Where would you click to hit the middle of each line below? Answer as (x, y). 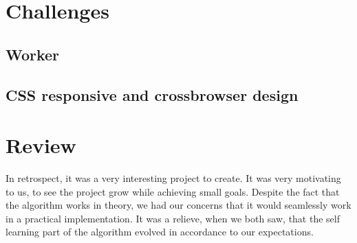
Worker (33, 54)
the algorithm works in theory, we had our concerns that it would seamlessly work (178, 205)
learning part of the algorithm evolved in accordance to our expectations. (160, 232)
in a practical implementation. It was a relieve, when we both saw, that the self (173, 218)
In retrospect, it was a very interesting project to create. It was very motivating (173, 178)
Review (41, 145)
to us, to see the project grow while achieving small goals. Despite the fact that (173, 191)
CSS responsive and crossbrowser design (152, 94)
